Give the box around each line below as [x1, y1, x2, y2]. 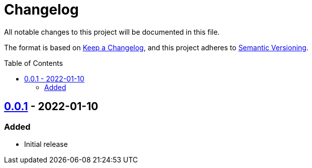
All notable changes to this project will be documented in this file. [4, 27, 220, 36]
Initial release [24, 139, 68, 148]
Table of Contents [4, 58, 63, 67]
